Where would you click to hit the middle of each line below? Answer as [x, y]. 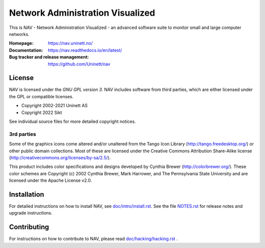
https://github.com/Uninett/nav [79, 64]
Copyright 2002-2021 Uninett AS [54, 106]
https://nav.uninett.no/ [70, 43]
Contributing [29, 227]
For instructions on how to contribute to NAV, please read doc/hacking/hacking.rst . [93, 239]
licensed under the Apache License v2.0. [51, 180]
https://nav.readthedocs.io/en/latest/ [85, 50]
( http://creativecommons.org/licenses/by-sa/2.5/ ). [60, 158]
